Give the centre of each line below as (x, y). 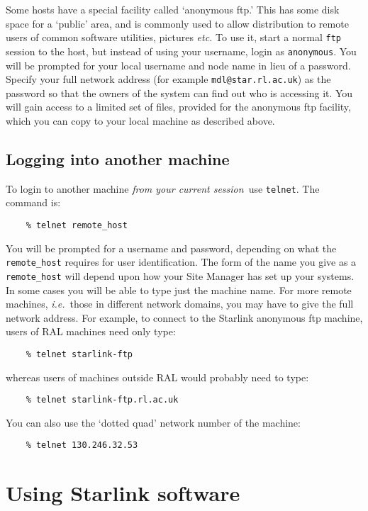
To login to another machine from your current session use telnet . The (163, 188)
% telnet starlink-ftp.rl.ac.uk (102, 400)
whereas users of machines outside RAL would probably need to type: (157, 377)
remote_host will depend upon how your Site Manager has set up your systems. (180, 275)
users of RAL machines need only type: (91, 331)
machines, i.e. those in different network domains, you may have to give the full (180, 304)
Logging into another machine (118, 158)
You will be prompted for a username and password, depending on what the (171, 248)
